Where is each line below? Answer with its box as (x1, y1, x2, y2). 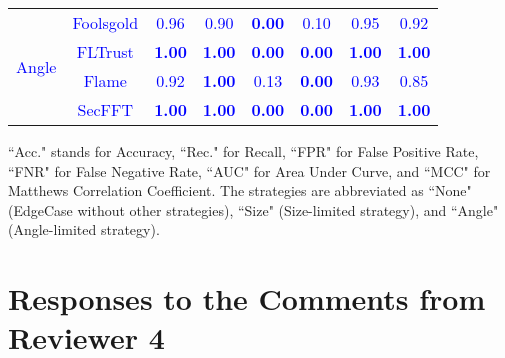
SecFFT (77, 98, 134, 121)
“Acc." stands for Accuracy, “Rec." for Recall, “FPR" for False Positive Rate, (8, 141, 479, 161)
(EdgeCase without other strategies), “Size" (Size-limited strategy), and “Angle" (8, 199, 499, 220)
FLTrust (76, 40, 134, 63)
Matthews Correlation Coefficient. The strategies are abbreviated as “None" (8, 180, 472, 201)
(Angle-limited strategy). (8, 219, 160, 240)
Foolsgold (72, 11, 139, 34)
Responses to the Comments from (8, 278, 486, 319)
